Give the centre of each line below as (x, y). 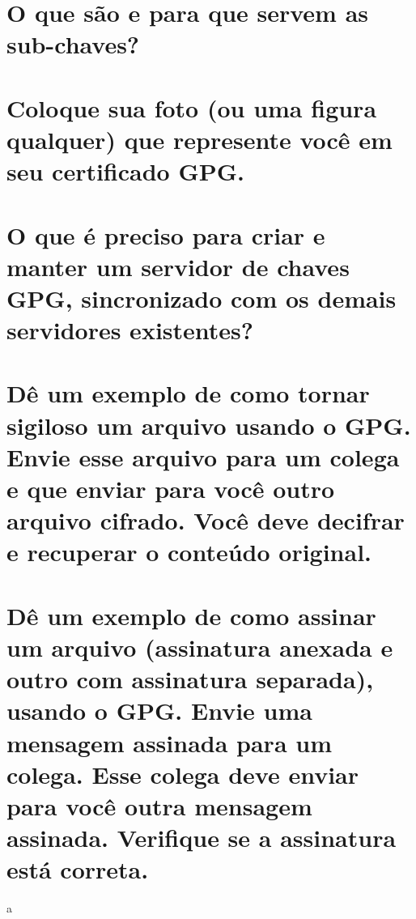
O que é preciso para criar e (166, 234)
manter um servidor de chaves (178, 266)
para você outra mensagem (159, 805)
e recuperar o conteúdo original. (189, 552)
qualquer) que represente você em (200, 139)
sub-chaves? (73, 44)
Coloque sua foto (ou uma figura (192, 107)
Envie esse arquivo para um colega (203, 456)
